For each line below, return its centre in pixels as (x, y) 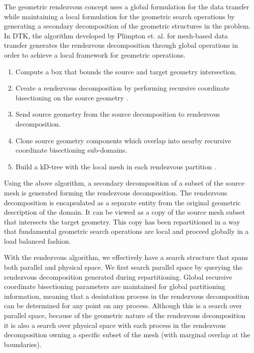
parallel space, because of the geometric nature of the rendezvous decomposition (125, 315)
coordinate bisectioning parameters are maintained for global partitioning (115, 286)
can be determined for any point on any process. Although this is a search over (123, 305)
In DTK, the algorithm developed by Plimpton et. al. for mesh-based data (116, 35)
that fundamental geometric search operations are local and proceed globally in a (126, 231)
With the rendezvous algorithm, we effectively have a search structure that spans (126, 257)
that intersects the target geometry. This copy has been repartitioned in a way (122, 221)
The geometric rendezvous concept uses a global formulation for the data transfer (127, 6)
